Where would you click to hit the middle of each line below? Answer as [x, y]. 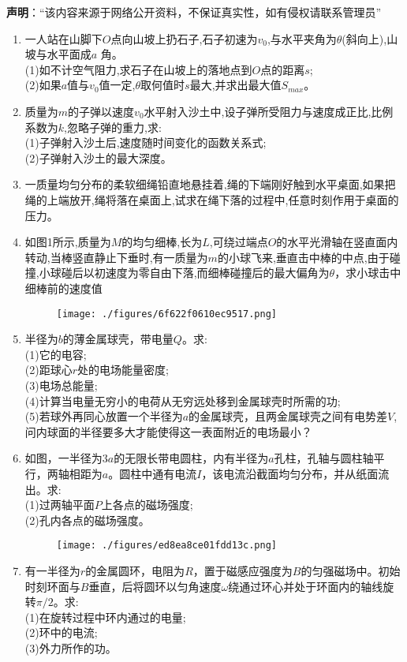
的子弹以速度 [101, 111]
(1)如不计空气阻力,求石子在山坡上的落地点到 [138, 69]
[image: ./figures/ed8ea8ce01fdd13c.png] [166, 546]
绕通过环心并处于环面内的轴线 [306, 586]
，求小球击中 [368, 273]
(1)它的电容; [56, 354]
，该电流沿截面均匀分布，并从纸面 [290, 473]
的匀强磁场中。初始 [351, 570]
